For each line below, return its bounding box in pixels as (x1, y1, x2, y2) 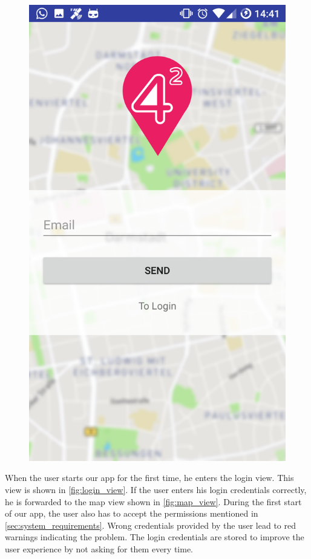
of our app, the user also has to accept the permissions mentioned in (5, 507, 258, 520)
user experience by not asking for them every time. (5, 542, 194, 555)
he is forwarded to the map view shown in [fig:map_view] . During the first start (5, 495, 302, 508)
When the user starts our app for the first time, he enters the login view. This (5, 471, 294, 484)
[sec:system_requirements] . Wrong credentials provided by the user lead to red (5, 518, 296, 531)
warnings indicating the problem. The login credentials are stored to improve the (5, 531, 304, 543)
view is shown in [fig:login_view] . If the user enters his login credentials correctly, (5, 483, 307, 495)
